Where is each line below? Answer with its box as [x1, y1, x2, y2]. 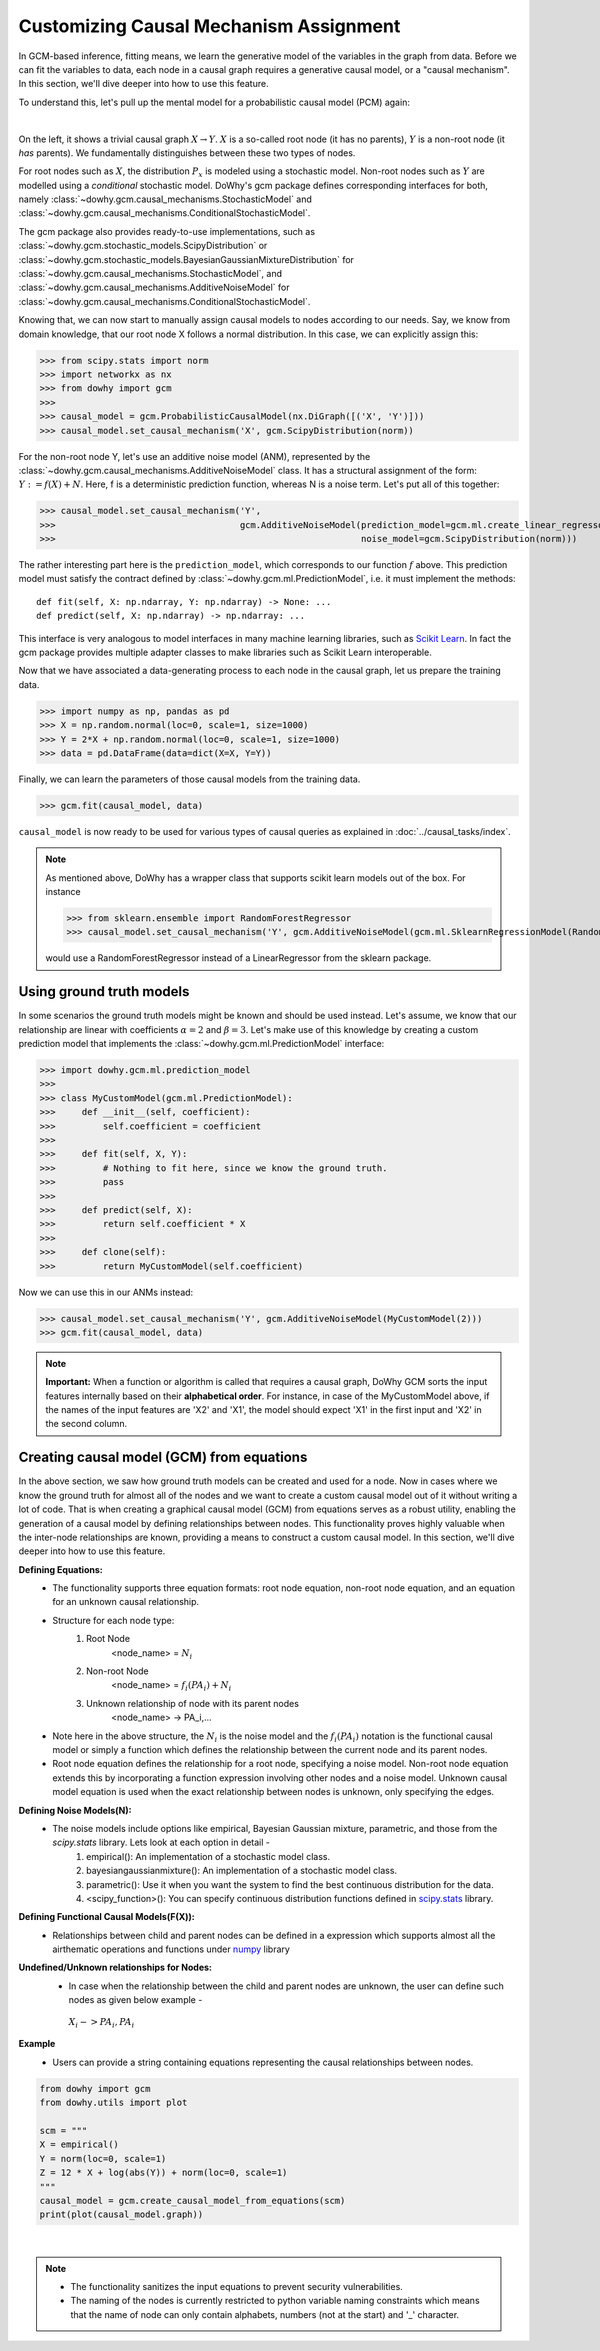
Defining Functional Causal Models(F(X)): [18, 1911, 195, 1923]
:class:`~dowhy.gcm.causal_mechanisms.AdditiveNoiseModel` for [18, 281, 290, 294]
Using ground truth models [18, 983, 190, 1000]
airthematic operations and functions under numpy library [52, 1943, 290, 1955]
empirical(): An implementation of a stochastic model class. [86, 1850, 330, 1862]
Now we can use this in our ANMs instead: [18, 1286, 194, 1298]
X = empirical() [39, 2139, 120, 2150]
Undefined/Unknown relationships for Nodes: [18, 1961, 213, 1974]
